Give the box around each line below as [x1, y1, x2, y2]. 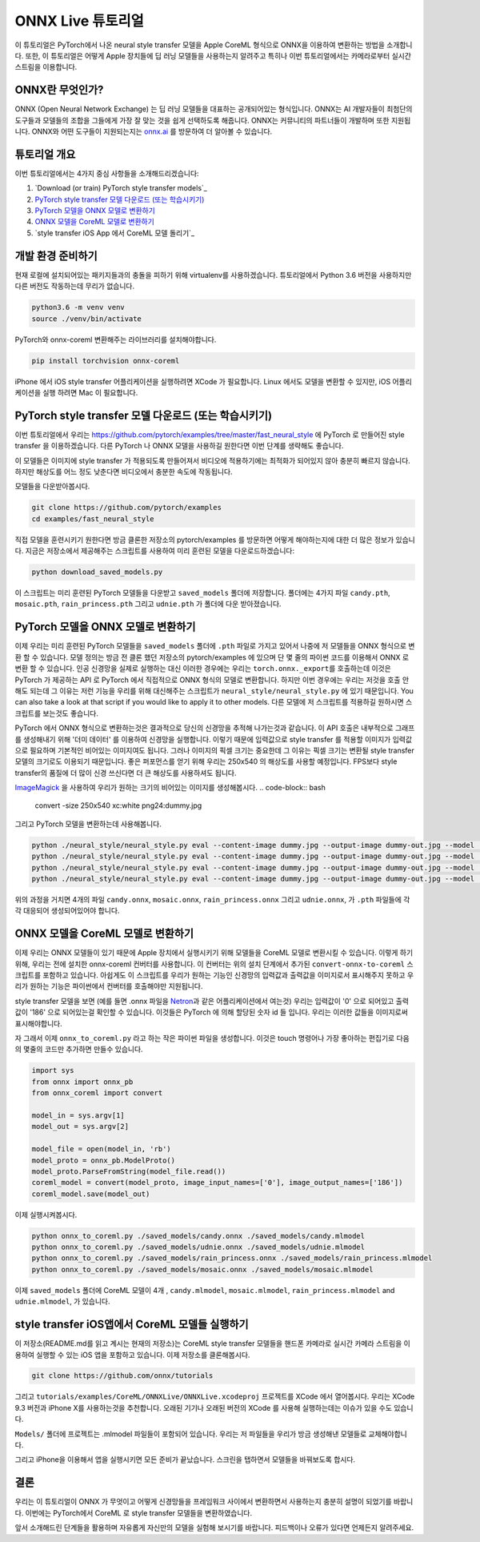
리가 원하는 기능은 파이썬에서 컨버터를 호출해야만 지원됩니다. [14, 982, 203, 991]
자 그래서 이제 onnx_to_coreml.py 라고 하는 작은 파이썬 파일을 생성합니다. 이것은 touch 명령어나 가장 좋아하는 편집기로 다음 [14, 1034, 410, 1043]
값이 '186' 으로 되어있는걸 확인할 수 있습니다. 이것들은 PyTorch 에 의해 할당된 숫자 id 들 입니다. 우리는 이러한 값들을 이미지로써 [14, 1007, 408, 1017]
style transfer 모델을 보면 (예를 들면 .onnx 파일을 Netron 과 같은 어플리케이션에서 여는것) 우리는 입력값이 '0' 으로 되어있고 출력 [14, 996, 410, 1006]
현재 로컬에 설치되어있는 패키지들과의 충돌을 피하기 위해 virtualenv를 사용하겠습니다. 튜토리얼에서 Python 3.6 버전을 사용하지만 [14, 270, 412, 279]
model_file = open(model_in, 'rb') [31, 1145, 171, 1154]
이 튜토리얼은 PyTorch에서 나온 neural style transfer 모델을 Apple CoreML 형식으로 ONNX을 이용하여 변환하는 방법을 [14, 40, 386, 50]
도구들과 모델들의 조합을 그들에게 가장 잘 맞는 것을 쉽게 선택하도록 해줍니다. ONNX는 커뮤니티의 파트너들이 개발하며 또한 [14, 115, 390, 125]
